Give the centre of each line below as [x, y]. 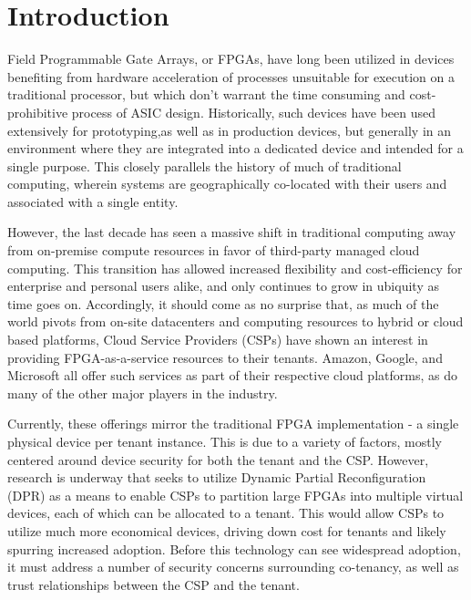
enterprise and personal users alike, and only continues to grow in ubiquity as [223, 286]
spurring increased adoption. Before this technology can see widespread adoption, [234, 548]
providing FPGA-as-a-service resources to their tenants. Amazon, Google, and [225, 357]
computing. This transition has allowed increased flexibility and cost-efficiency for [235, 268]
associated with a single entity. [93, 201]
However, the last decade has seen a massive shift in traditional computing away [232, 232]
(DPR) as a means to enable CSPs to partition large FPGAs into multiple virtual [235, 495]
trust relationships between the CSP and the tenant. [154, 584]
